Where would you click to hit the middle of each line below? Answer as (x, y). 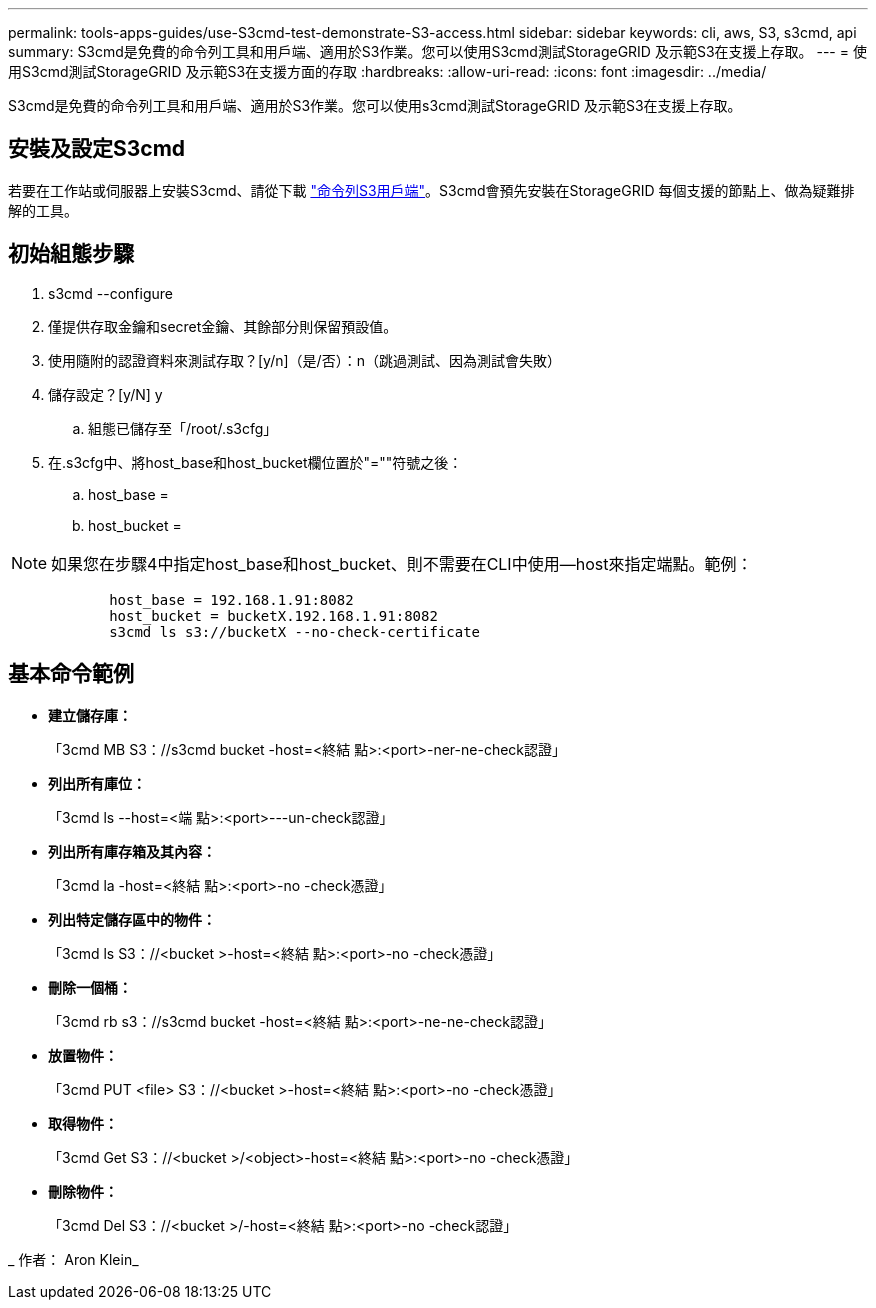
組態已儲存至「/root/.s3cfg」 (183, 428)
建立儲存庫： (90, 715)
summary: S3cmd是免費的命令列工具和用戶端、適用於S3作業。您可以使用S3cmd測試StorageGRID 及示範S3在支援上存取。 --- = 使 (437, 51)
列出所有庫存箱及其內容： (132, 851)
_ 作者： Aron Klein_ (73, 1259)
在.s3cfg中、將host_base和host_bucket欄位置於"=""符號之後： (255, 462)
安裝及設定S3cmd (97, 149)
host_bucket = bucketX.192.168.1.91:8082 (273, 615)
